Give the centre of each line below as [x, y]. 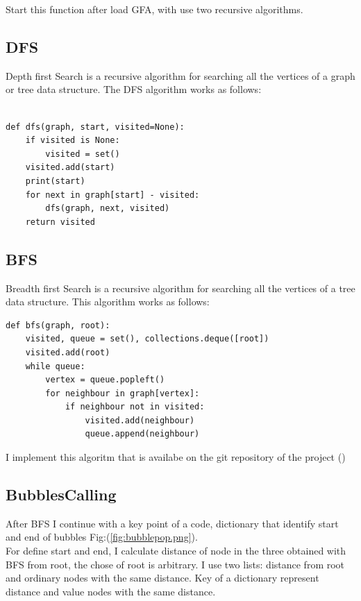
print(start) [55, 181]
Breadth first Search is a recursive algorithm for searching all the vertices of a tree [180, 288]
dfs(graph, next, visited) [108, 209]
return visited [60, 222]
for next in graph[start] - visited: [112, 195]
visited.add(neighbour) [140, 420]
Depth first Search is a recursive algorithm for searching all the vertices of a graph [180, 75]
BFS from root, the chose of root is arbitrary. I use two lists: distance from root [175, 564]
